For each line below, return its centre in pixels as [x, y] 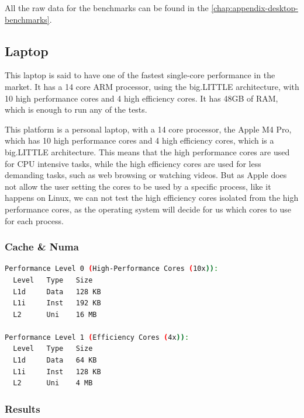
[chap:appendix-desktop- [255, 8]
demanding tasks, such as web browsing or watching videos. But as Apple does [146, 175]
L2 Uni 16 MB [55, 314]
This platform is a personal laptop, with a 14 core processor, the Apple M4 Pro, [148, 129]
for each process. [34, 220]
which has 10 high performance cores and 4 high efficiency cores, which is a [139, 140]
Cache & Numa [42, 247]
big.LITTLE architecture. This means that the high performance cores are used [147, 151]
